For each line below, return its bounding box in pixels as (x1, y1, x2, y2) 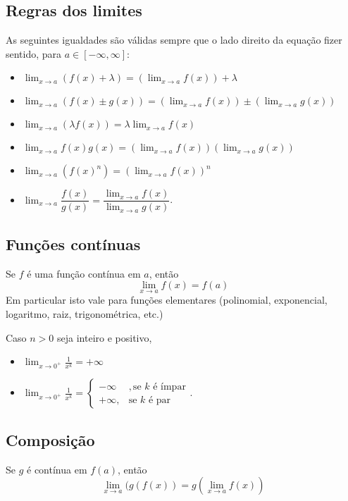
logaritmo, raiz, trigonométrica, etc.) (6, 307, 163, 321)
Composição (6, 428, 95, 450)
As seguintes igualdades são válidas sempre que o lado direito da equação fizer (6, 32, 342, 47)
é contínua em (27, 462, 87, 476)
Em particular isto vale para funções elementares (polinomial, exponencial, (6, 292, 328, 307)
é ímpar (153, 381, 186, 392)
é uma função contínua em (27, 266, 141, 280)
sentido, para (6, 46, 62, 61)
